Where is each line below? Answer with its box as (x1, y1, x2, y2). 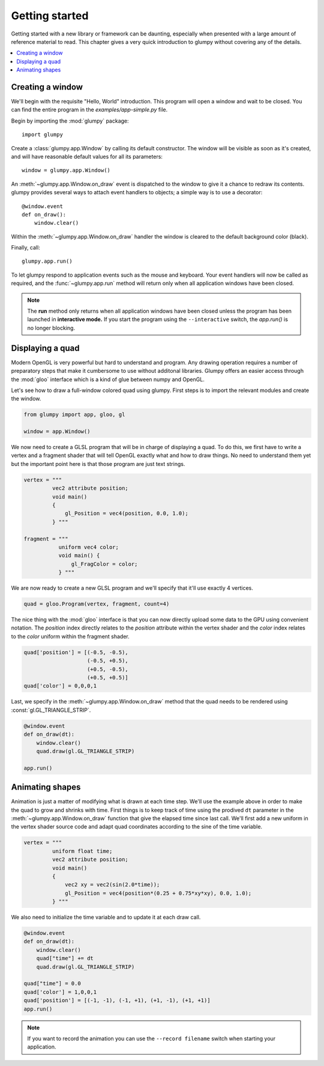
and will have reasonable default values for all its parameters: (11, 153, 163, 160)
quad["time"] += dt (36, 955, 94, 962)
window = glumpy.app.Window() (22, 167, 111, 174)
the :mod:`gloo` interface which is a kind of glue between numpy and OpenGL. (11, 376, 205, 383)
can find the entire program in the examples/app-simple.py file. (11, 106, 168, 114)
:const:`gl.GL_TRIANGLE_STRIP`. (11, 706, 91, 714)
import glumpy (22, 131, 63, 138)
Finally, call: (11, 244, 40, 251)
